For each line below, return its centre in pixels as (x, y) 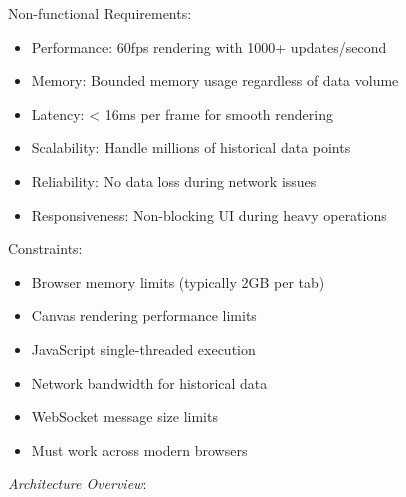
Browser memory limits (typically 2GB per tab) (178, 281)
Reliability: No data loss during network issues (174, 180)
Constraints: (45, 248)
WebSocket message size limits (124, 416)
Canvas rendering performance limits (144, 315)
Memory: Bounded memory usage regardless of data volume (215, 80)
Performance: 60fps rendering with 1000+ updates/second (209, 46)
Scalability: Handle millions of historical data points (191, 147)
